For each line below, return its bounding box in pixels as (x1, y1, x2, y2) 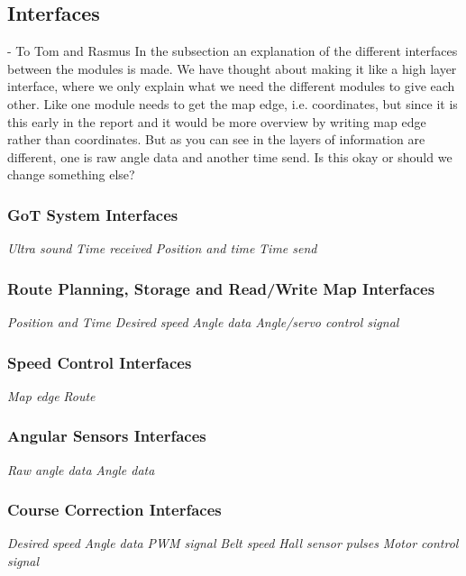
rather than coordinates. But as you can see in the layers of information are (7, 130, 425, 149)
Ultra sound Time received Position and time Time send (7, 239, 317, 258)
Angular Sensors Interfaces (7, 425, 206, 447)
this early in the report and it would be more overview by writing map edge (7, 112, 426, 131)
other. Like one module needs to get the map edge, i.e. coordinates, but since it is (7, 94, 458, 113)
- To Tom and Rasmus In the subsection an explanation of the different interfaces (7, 41, 458, 60)
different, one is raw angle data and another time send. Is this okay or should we (7, 147, 452, 166)
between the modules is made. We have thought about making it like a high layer (7, 59, 457, 78)
